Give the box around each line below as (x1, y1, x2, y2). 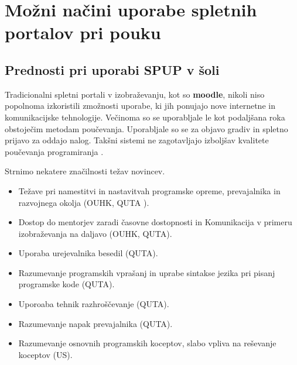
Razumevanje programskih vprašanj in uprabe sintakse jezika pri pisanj (18, 266, 275, 278)
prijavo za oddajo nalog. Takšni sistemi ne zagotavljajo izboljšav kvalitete (5, 134, 269, 146)
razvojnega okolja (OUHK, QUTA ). (18, 196, 149, 208)
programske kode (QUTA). (18, 278, 115, 290)
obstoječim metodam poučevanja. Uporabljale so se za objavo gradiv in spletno (5, 122, 288, 135)
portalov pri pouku (5, 20, 161, 44)
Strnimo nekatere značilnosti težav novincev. (5, 165, 165, 177)
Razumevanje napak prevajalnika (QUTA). (18, 317, 173, 329)
